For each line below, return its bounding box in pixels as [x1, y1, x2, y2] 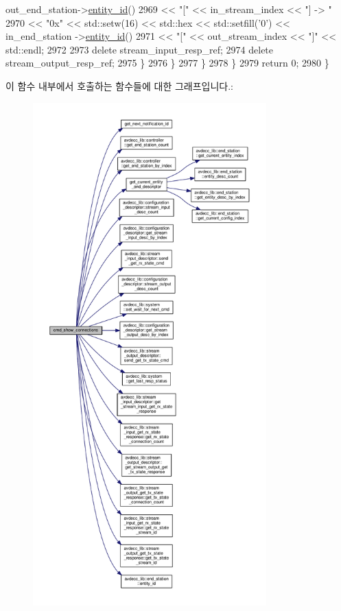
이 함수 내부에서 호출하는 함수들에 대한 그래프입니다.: [5, 78, 233, 93]
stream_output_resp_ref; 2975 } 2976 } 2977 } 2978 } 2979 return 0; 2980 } [5, 56, 329, 70]
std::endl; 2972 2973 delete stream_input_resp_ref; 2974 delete [5, 42, 274, 56]
